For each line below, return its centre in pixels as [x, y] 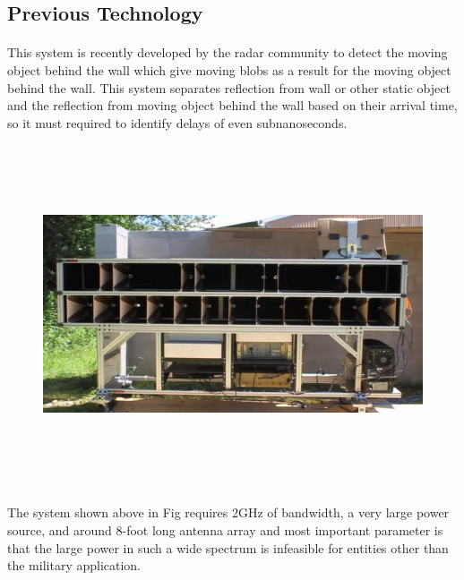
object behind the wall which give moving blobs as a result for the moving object [229, 69]
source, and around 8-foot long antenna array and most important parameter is [225, 530]
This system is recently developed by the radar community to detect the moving [228, 52]
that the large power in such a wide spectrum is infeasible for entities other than [228, 547]
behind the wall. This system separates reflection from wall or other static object [229, 87]
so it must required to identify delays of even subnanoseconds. [177, 122]
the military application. [74, 565]
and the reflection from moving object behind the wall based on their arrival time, [232, 105]
